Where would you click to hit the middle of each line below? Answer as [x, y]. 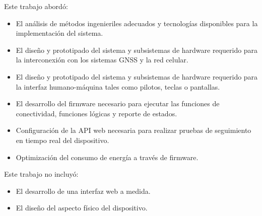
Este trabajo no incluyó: [41, 174]
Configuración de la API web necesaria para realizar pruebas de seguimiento [134, 130]
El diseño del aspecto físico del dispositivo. [82, 208]
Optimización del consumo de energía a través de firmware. [107, 157]
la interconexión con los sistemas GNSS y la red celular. [102, 60]
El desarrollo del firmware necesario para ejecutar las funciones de [118, 103]
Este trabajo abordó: [36, 6]
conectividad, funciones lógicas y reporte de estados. [96, 113]
